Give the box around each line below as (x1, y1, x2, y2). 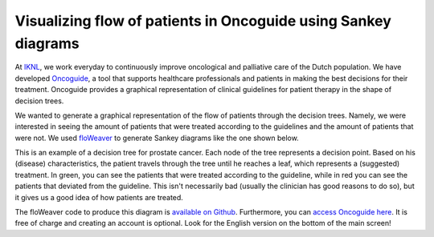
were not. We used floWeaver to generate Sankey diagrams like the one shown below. (14, 133, 299, 143)
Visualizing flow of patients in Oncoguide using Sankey (14, 12, 391, 30)
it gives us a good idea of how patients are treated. (14, 192, 184, 202)
